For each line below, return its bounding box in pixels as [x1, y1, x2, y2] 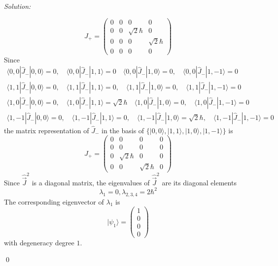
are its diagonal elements [162, 177, 237, 187]
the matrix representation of [4, 125, 89, 135]
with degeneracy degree [4, 237, 74, 248]
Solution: [4, 1, 31, 11]
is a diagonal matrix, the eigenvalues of [32, 177, 150, 187]
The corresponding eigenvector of [4, 196, 104, 207]
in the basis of [102, 125, 144, 135]
